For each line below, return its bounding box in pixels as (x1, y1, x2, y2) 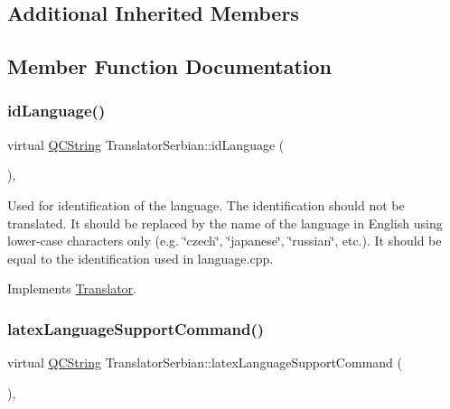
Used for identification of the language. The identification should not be (7, 195, 405, 214)
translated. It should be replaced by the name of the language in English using (7, 213, 443, 232)
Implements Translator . (7, 279, 136, 298)
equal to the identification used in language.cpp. (7, 248, 274, 267)
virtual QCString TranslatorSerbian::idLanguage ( (7, 135, 285, 153)
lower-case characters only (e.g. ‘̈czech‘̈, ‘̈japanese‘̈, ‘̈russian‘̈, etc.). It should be (7, 231, 442, 250)
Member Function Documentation (7, 52, 333, 80)
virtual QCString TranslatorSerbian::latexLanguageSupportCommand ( (7, 353, 402, 372)
